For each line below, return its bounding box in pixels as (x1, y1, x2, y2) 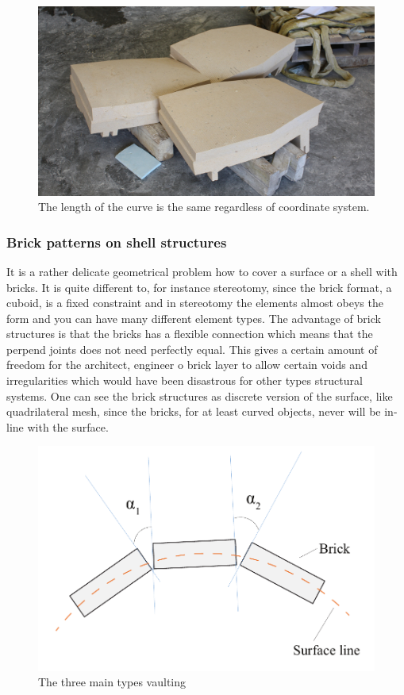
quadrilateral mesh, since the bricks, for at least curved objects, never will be (6, 403, 381, 420)
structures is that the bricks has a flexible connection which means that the (6, 325, 373, 342)
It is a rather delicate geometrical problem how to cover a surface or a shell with (6, 263, 398, 279)
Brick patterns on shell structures (6, 232, 227, 252)
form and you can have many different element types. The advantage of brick (6, 309, 381, 326)
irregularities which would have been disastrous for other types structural (6, 372, 363, 389)
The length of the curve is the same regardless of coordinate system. (38, 198, 370, 215)
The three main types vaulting (38, 674, 187, 690)
